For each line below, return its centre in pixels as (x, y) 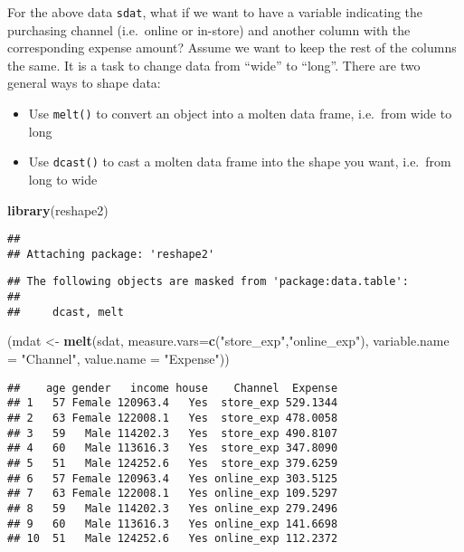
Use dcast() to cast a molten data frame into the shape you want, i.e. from (240, 162)
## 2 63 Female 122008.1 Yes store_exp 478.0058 (173, 418)
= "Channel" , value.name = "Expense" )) (118, 358)
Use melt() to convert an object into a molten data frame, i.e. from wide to (240, 114)
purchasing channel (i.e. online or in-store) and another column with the (209, 29)
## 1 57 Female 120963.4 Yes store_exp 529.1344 (173, 403)
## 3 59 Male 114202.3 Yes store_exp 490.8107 (173, 433)
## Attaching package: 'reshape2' (111, 254)
